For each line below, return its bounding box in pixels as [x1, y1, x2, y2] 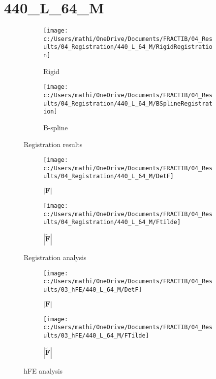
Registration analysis [24, 252, 87, 263]
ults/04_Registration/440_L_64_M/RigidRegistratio [43, 43, 213, 51]
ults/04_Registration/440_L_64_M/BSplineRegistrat [43, 100, 213, 107]
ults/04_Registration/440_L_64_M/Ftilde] [43, 219, 181, 226]
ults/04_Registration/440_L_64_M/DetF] [43, 173, 174, 180]
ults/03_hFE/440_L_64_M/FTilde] [43, 332, 149, 339]
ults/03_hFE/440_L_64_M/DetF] [43, 286, 142, 293]
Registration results [24, 139, 83, 149]
